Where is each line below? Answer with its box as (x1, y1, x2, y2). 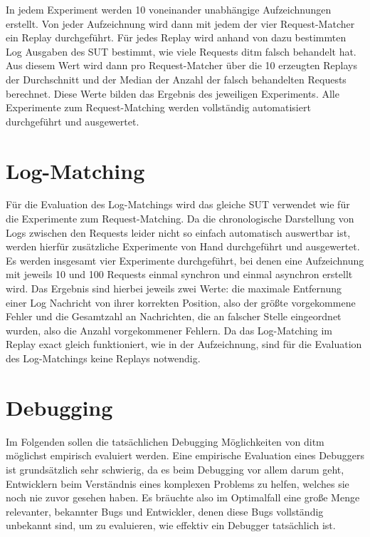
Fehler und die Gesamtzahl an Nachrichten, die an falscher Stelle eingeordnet (6, 309, 342, 324)
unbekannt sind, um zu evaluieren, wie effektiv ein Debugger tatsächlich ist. (6, 518, 336, 533)
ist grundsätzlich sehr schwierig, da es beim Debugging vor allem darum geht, (6, 461, 344, 476)
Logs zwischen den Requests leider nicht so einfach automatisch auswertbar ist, (6, 225, 351, 240)
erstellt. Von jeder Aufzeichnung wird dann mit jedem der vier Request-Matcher (6, 16, 355, 31)
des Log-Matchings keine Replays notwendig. (6, 351, 201, 365)
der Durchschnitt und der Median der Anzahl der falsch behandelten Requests (6, 71, 347, 86)
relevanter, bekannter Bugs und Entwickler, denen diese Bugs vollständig (6, 503, 324, 518)
